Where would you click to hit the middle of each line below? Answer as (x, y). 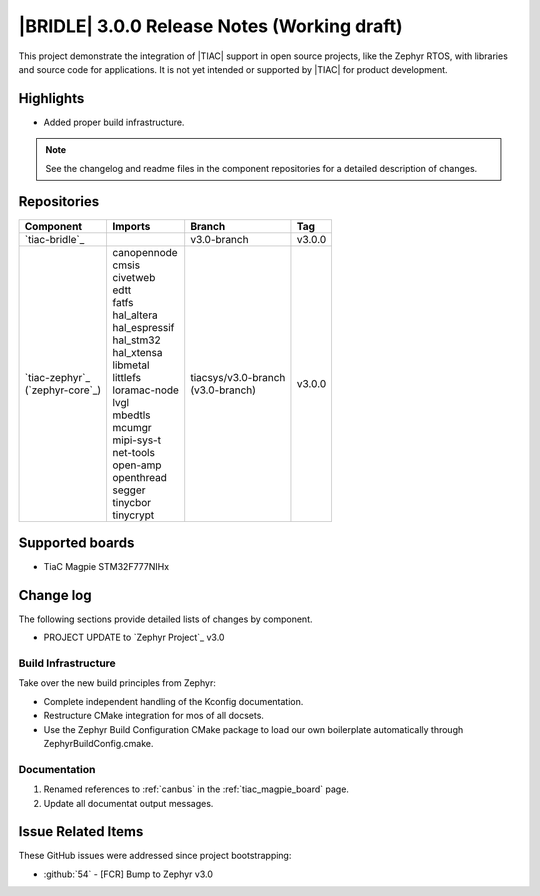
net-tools (133, 452)
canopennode (145, 252)
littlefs (127, 377)
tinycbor (132, 502)
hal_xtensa (137, 352)
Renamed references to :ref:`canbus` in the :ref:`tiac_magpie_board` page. (196, 789)
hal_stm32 (136, 340)
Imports (131, 226)
